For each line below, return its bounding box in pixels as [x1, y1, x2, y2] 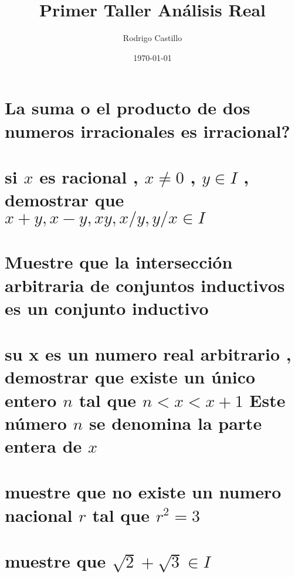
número [5, 410, 67, 435]
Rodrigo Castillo [123, 32, 182, 44]
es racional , [39, 164, 138, 188]
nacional [5, 503, 73, 527]
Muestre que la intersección [5, 250, 233, 274]
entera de [5, 433, 82, 457]
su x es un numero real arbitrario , [5, 342, 291, 366]
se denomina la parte [89, 410, 262, 435]
